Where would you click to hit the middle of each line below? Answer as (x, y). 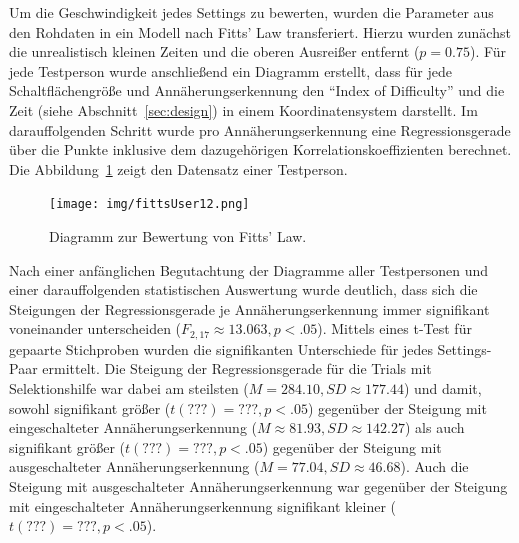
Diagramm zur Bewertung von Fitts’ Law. (178, 236)
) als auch (435, 427)
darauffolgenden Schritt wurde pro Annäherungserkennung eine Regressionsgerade (260, 129)
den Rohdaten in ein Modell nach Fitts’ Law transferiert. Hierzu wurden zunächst (260, 31)
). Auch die (434, 466)
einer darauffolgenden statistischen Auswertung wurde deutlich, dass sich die (243, 289)
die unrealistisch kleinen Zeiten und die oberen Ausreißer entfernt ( (214, 51)
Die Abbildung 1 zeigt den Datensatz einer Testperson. (178, 168)
